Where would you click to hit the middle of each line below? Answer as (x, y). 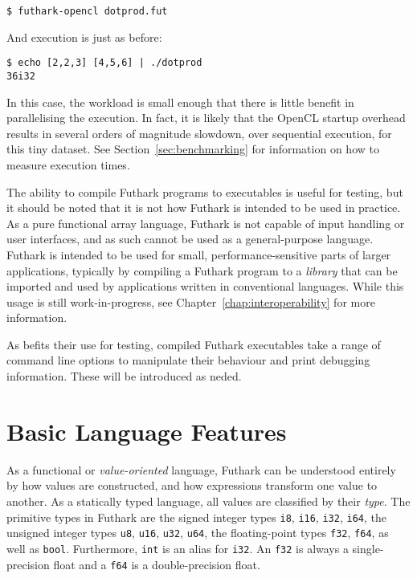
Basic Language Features (147, 431)
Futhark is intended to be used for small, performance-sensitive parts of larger (199, 254)
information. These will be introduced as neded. (124, 376)
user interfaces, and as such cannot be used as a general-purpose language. (190, 239)
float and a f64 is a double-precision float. (157, 564)
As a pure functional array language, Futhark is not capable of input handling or (206, 223)
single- (368, 548)
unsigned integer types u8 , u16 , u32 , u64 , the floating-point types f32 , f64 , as (198, 533)
